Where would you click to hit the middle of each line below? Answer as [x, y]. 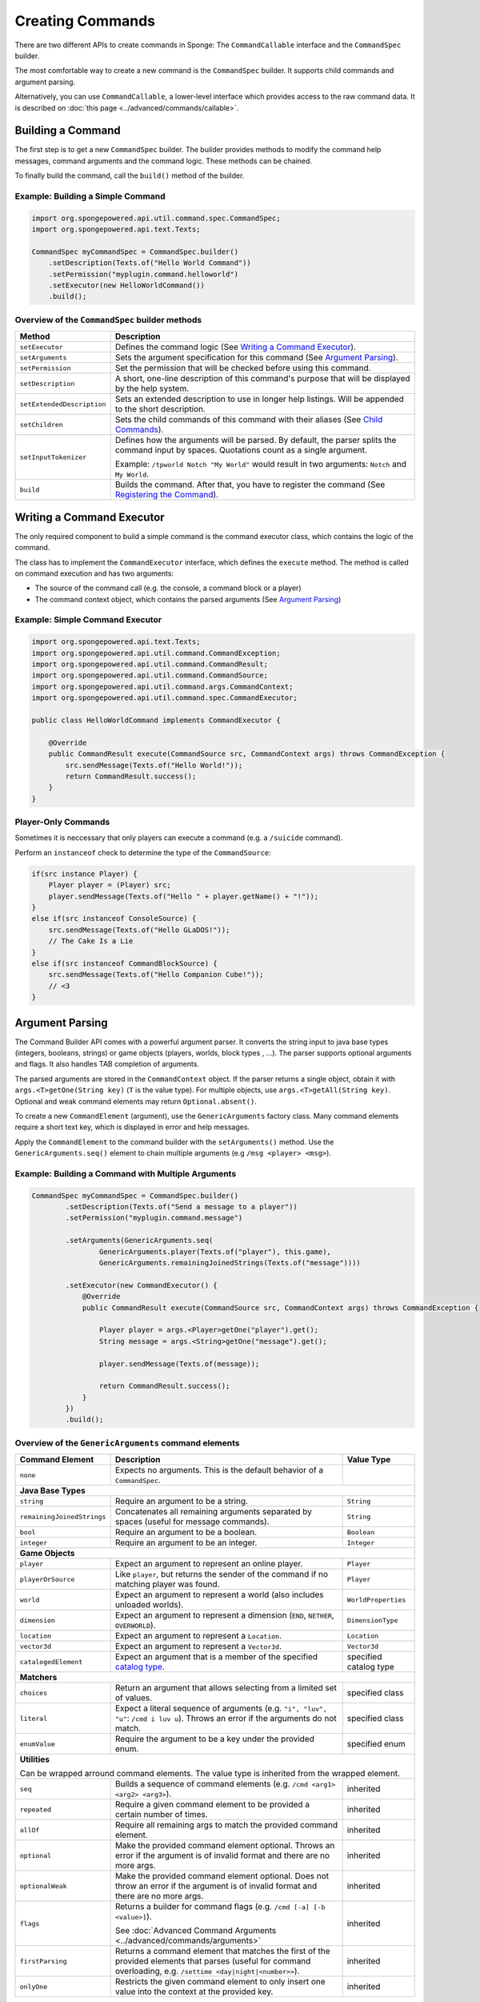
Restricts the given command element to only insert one [220, 1982]
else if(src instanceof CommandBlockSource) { [124, 963]
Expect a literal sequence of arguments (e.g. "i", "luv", [221, 1708]
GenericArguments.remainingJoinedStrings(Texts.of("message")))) [230, 1262]
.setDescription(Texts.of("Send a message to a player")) [181, 1207]
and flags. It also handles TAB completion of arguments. [107, 1064]
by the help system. [152, 388]
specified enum [376, 1744]
